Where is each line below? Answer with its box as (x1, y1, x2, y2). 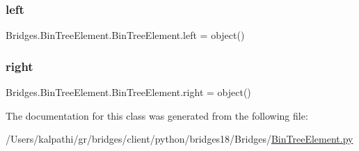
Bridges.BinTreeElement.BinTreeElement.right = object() (6, 85, 251, 100)
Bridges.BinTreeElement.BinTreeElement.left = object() (6, 28, 245, 42)
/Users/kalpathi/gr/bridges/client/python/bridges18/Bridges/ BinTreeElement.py (6, 132, 353, 146)
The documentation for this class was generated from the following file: (6, 108, 308, 122)
